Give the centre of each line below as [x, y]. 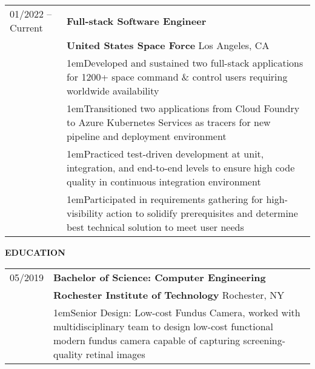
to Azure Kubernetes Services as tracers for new [168, 122]
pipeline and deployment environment [146, 136]
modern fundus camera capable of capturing [147, 340]
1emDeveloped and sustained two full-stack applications [185, 63]
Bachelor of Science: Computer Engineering [160, 277]
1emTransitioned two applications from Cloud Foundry [183, 108]
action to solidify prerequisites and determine [202, 213]
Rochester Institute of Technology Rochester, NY [169, 294]
